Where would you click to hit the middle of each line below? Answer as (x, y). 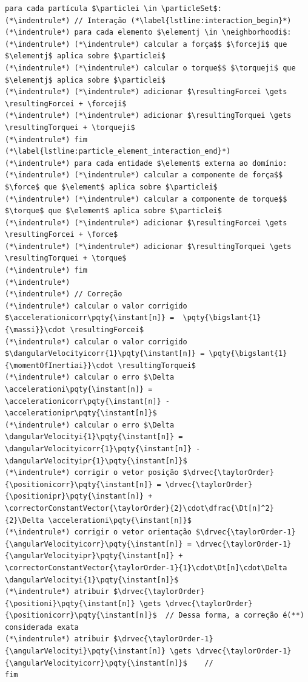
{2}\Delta (25, 520)
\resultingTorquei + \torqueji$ (70, 127)
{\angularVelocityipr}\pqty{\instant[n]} (90, 556)
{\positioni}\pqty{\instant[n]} (70, 603)
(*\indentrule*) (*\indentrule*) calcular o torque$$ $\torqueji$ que (150, 68)
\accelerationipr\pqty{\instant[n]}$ (81, 413)
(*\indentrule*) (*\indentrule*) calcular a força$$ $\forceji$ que (146, 44)
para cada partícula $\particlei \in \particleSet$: (113, 9)
